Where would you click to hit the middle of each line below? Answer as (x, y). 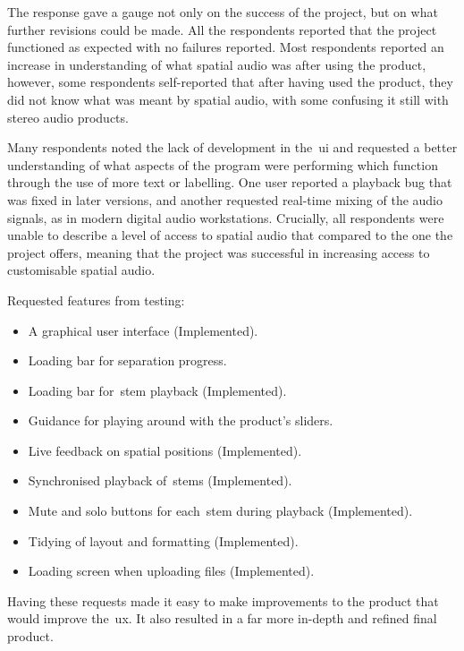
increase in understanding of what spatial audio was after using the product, (217, 64)
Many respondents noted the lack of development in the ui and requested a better (232, 147)
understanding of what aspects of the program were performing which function (223, 164)
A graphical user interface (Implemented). (143, 330)
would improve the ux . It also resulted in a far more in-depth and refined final (222, 618)
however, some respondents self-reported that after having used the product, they (230, 82)
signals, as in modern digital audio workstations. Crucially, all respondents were (226, 217)
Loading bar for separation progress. (127, 360)
